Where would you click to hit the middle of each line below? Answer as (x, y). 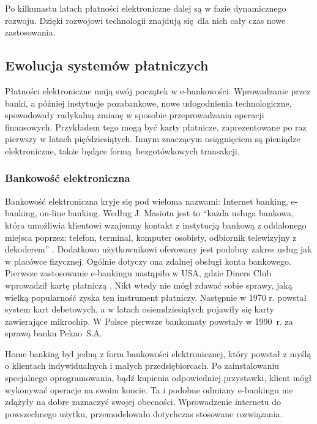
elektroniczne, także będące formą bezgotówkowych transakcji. (122, 150)
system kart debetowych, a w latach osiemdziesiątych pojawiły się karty (140, 309)
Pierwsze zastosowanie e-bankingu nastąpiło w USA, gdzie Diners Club (138, 273)
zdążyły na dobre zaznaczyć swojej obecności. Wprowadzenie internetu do (143, 402)
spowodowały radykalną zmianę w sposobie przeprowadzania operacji (135, 115)
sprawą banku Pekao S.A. (54, 333)
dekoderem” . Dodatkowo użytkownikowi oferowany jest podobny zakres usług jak (158, 249)
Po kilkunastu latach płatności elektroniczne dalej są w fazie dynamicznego (146, 8)
